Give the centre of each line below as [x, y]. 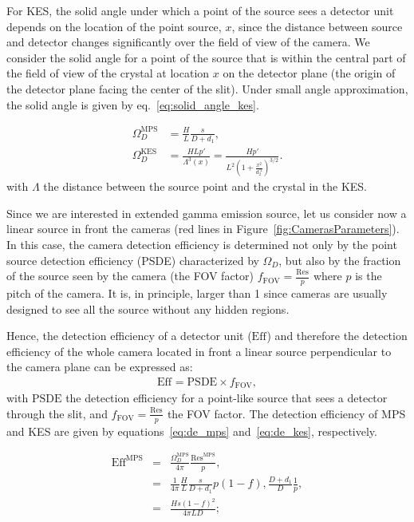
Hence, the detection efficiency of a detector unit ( [129, 336]
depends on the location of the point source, [114, 26]
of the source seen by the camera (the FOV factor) [130, 276]
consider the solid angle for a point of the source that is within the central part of [206, 57]
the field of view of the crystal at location [108, 73]
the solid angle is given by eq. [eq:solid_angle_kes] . [133, 104]
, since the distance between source [317, 26]
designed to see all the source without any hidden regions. [148, 308]
